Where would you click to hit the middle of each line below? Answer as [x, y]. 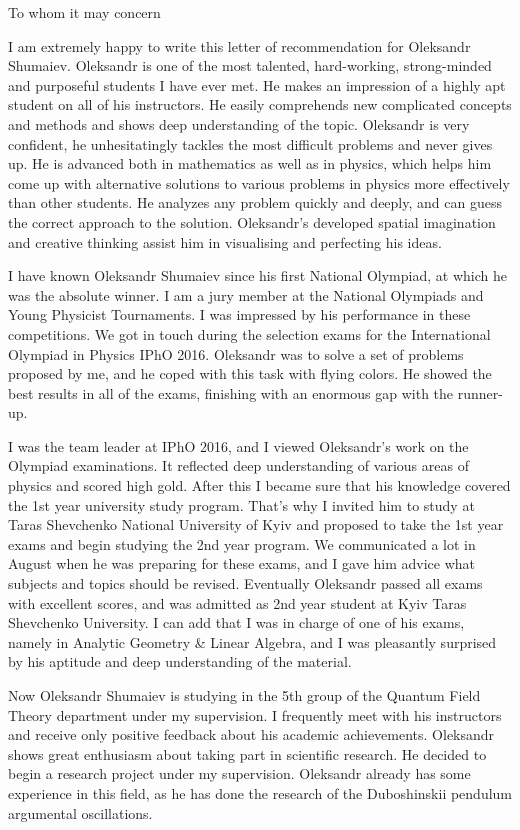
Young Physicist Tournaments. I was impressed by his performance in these [239, 314]
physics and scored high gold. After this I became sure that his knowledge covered [259, 485]
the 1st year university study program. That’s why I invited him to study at [241, 504]
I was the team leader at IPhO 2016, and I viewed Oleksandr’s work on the [238, 445]
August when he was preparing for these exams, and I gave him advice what [242, 563]
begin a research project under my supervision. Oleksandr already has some [239, 773]
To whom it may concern [84, 12]
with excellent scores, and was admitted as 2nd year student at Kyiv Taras [237, 602]
